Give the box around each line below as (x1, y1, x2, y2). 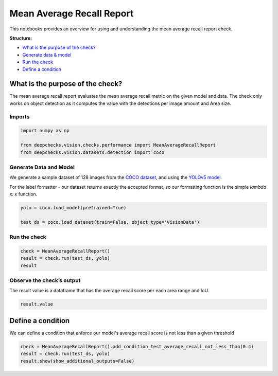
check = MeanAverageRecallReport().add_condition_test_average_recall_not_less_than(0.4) (20, 344, 254, 349)
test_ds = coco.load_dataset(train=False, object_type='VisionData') (20, 219, 200, 225)
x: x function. (9, 191, 38, 198)
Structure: (9, 35, 32, 41)
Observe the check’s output (9, 277, 81, 284)
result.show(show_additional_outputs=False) (20, 358, 135, 364)
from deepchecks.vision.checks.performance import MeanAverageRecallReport (20, 142, 216, 148)
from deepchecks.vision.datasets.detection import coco (20, 149, 165, 155)
